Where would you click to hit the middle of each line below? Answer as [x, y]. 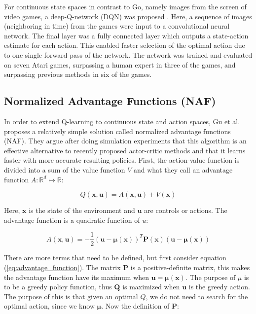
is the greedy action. [219, 287]
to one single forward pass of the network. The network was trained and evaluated [128, 54]
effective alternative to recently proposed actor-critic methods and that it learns [125, 150]
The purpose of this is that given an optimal [71, 296]
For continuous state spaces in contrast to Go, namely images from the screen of [125, 6]
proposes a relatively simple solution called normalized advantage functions [117, 131]
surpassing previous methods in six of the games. [78, 74]
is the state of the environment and [82, 210]
